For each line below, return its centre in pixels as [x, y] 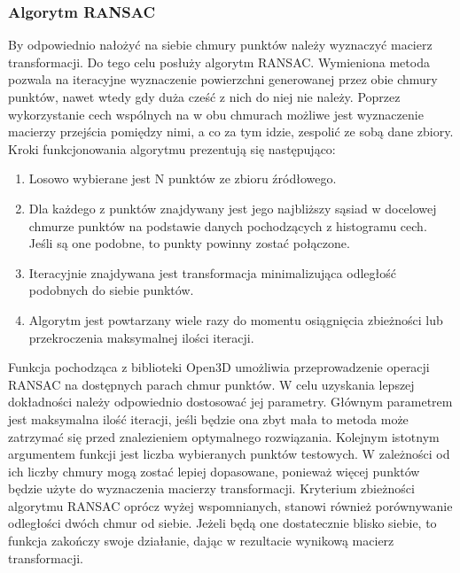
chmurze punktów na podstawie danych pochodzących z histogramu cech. [228, 225]
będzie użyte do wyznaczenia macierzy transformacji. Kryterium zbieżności [211, 488]
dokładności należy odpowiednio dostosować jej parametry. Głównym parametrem [230, 402]
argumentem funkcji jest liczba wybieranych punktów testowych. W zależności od [229, 454]
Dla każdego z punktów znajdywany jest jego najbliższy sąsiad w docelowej [233, 208]
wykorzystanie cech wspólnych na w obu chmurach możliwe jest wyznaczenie [216, 114]
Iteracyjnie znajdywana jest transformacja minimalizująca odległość [212, 272]
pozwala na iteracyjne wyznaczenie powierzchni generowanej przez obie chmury [223, 79]
